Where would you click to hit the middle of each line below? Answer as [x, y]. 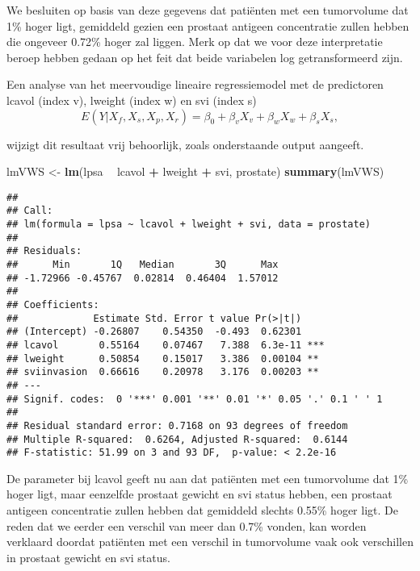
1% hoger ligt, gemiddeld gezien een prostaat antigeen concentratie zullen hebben [208, 25]
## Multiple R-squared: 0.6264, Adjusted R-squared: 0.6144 [177, 439]
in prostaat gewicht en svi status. [88, 557]
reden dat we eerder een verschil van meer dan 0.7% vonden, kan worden [187, 525]
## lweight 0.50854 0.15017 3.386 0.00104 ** [163, 358]
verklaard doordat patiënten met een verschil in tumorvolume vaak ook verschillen [210, 542]
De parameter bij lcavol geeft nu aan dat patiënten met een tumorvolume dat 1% [208, 478]
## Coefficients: [53, 305]
